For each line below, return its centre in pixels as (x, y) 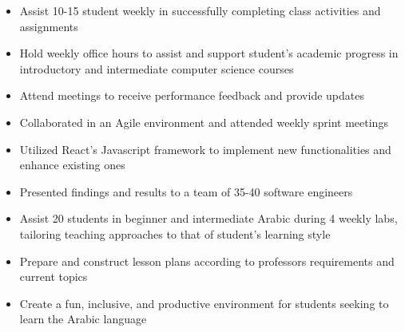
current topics (54, 277)
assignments (49, 26)
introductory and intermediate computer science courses (157, 68)
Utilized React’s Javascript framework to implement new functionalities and (205, 149)
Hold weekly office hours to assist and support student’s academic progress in (209, 53)
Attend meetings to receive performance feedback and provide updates (192, 95)
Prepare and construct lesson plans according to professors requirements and (207, 261)
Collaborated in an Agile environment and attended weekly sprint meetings (204, 122)
